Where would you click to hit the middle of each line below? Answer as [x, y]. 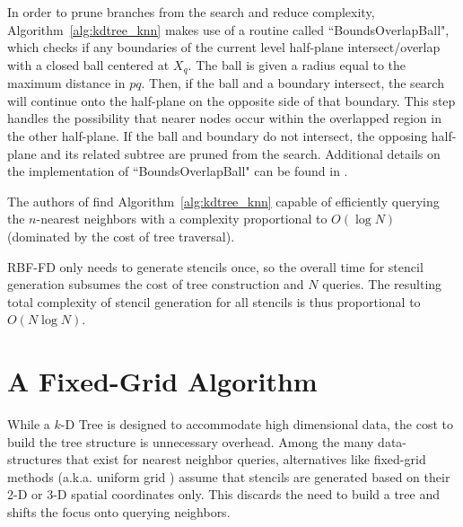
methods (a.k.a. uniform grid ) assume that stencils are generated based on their [229, 476]
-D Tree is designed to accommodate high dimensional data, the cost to [257, 424]
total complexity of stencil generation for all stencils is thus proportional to [214, 301]
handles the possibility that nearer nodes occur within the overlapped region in [224, 118]
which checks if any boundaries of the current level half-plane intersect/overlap [224, 47]
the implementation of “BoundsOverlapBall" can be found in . [178, 171]
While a [29, 424]
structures [35, 459]
